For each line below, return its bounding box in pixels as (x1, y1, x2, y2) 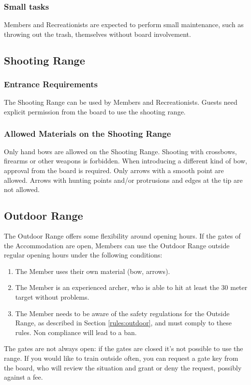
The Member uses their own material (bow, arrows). (15, 266, 170, 276)
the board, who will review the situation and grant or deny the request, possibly (4, 362, 242, 372)
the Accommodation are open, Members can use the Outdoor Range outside (4, 240, 230, 250)
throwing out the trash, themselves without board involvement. (4, 29, 191, 39)
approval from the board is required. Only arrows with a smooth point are (4, 165, 224, 175)
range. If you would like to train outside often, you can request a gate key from (4, 353, 238, 363)
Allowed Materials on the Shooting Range (4, 127, 171, 139)
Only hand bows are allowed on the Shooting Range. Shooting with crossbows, (4, 146, 237, 156)
